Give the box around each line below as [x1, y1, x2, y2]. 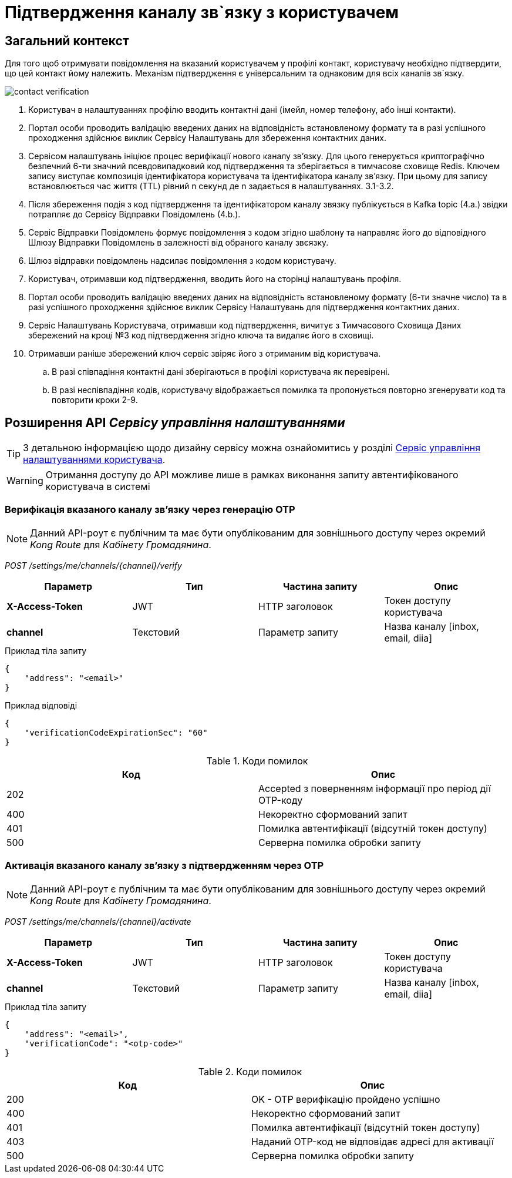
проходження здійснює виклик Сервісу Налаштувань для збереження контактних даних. [28, 133, 387, 143]
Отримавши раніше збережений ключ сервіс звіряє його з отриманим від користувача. [28, 348, 381, 359]
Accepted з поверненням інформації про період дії [258, 782, 491, 794]
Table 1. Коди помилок [206, 754, 308, 767]
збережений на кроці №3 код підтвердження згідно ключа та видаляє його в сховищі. [28, 330, 374, 341]
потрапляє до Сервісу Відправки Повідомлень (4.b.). [28, 209, 241, 220]
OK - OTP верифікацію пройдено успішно [251, 1093, 440, 1105]
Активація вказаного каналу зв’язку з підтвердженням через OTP [5, 860, 324, 872]
